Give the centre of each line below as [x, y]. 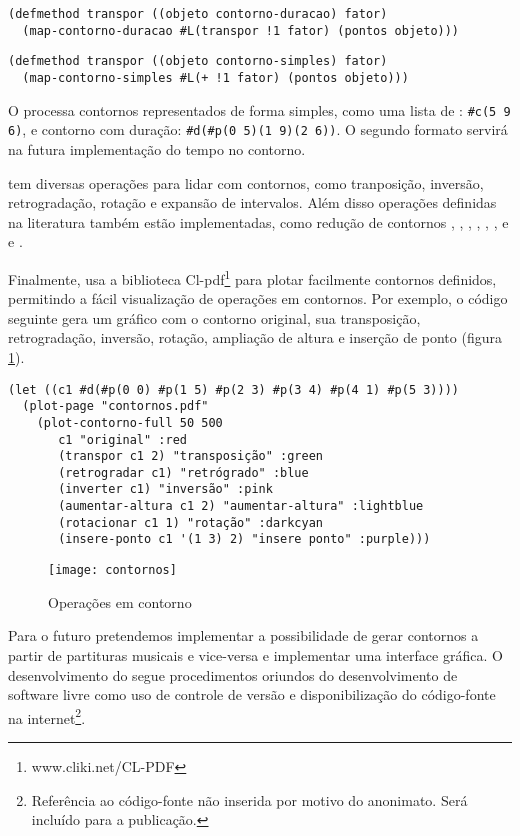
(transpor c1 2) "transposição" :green [190, 456]
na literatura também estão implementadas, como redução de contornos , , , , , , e [258, 221]
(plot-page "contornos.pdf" [115, 406]
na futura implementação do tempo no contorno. [157, 148]
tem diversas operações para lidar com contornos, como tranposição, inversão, [246, 182]
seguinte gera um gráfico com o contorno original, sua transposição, [214, 317]
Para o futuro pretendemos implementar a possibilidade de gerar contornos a [243, 635]
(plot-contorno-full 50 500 [129, 422]
